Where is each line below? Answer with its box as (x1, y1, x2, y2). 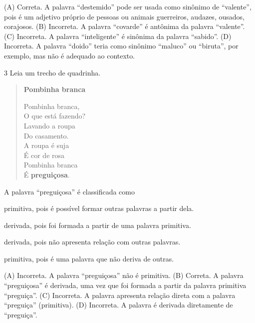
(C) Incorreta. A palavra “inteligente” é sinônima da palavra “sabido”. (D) (4, 30, 232, 41)
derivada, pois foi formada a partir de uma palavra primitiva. (4, 219, 191, 230)
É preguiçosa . (23, 169, 70, 179)
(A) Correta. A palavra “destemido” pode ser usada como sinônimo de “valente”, (4, 1, 252, 11)
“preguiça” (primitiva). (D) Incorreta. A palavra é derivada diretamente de (4, 299, 233, 310)
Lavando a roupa (23, 120, 75, 130)
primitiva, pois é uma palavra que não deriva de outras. (4, 253, 174, 263)
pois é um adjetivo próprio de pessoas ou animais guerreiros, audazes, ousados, (4, 11, 245, 21)
